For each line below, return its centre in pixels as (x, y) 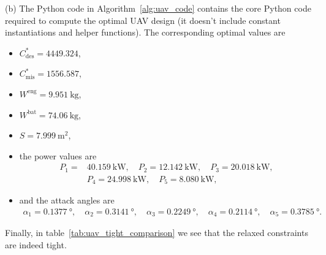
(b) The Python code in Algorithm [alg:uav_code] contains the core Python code (158, 8)
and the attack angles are (67, 200)
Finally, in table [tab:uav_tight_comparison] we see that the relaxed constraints (157, 233)
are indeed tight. (36, 244)
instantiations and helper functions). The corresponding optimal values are (145, 32)
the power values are (58, 155)
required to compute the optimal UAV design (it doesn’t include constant (143, 20)
